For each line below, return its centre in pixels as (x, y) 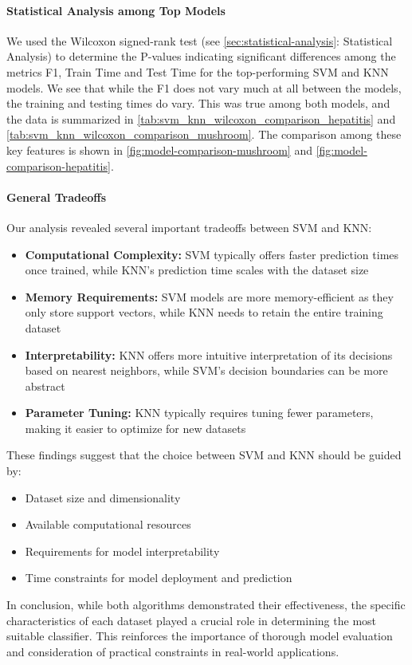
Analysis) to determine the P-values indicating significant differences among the (201, 56)
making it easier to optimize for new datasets (135, 428)
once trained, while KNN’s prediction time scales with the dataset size (197, 270)
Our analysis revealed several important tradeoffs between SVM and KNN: (189, 227)
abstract (45, 386)
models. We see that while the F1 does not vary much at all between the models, (204, 87)
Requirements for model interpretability (122, 551)
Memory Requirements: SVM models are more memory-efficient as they (209, 296)
